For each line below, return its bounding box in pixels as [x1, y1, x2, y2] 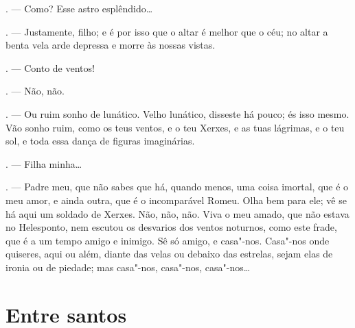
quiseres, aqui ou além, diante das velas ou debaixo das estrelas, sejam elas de [5, 247, 333, 261]
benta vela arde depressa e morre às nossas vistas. [5, 38, 216, 52]
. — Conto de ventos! [5, 60, 95, 75]
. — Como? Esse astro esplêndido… [5, 1, 153, 15]
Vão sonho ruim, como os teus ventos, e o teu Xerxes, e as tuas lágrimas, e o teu [5, 120, 345, 134]
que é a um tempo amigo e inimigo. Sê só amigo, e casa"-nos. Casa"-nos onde [5, 233, 330, 247]
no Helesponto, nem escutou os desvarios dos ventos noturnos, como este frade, [5, 220, 337, 234]
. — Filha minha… [5, 156, 82, 171]
